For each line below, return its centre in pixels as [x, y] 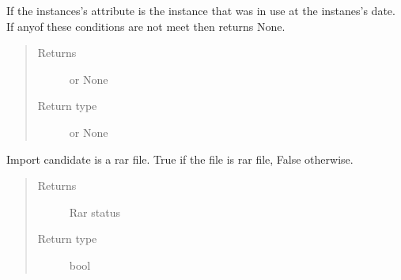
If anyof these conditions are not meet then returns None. [146, 26]
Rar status [95, 212]
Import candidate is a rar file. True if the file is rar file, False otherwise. [180, 159]
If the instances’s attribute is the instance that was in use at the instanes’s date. [201, 10]
